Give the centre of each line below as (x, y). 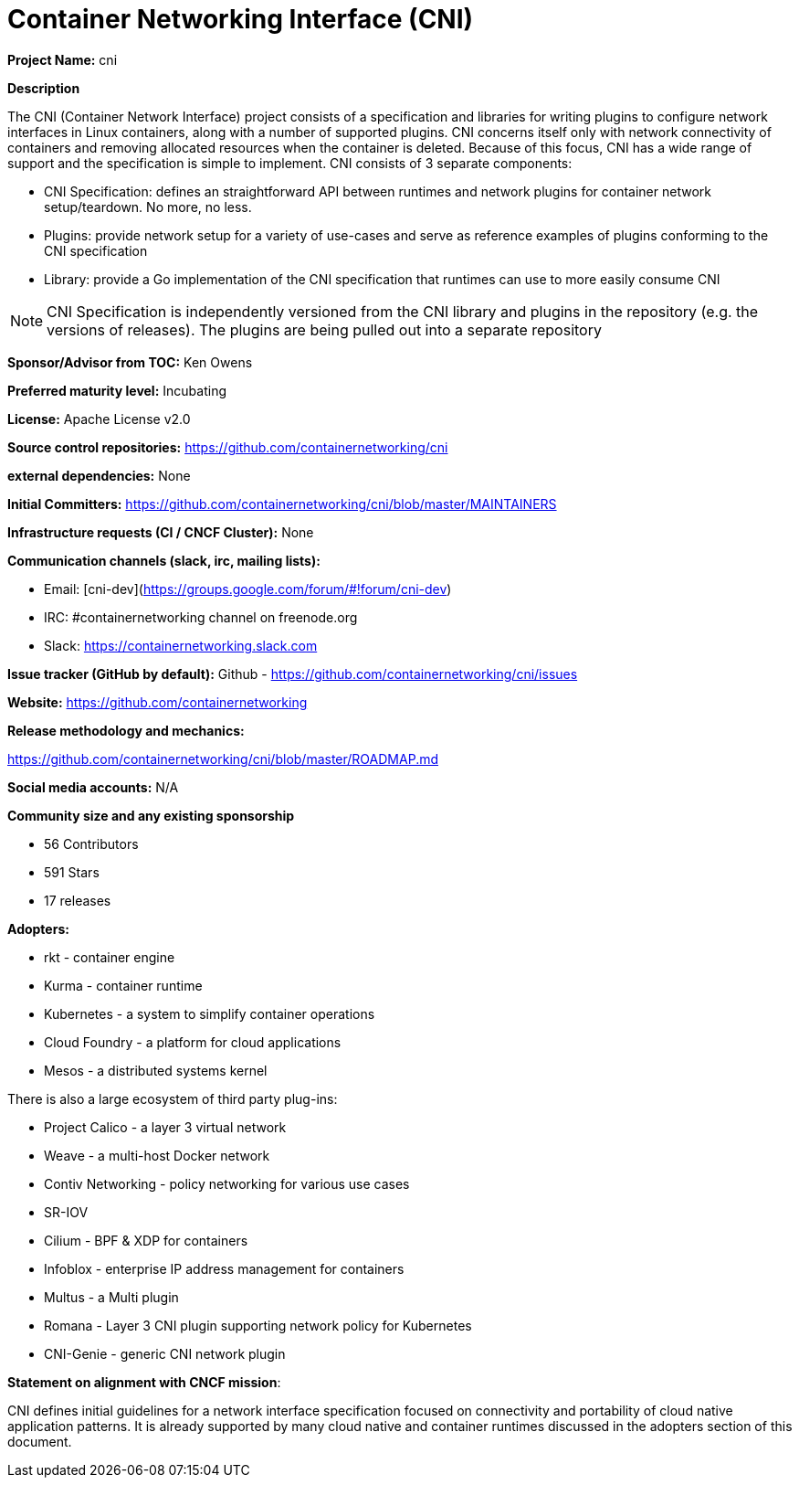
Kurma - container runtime (123, 985)
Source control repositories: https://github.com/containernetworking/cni (228, 447)
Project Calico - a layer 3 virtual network (165, 1127)
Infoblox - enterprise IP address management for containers (224, 1268)
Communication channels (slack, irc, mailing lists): (164, 560)
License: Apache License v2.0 (99, 419)
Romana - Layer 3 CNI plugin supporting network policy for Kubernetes (258, 1325)
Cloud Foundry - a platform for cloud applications (193, 1042)
